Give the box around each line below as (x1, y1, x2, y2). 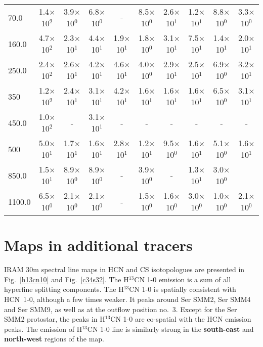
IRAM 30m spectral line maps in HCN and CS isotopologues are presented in (4, 264, 245, 275)
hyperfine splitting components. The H (4, 284, 124, 294)
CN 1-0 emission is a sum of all (134, 274, 231, 284)
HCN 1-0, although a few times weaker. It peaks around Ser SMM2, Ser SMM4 (4, 293, 251, 304)
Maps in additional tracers (4, 235, 193, 255)
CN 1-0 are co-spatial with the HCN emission (110, 314, 251, 324)
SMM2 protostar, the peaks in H (4, 314, 105, 324)
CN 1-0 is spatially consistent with (129, 284, 236, 294)
